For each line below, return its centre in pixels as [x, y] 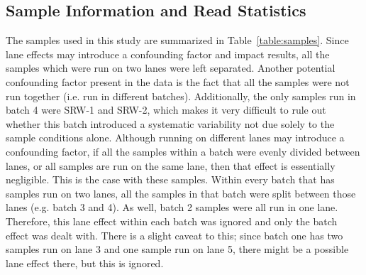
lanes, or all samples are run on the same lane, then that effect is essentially [171, 165]
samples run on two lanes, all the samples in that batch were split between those [181, 193]
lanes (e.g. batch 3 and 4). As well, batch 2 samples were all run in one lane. [172, 207]
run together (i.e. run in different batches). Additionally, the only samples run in [181, 96]
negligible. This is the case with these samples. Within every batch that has [170, 179]
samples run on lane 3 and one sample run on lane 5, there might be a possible [177, 249]
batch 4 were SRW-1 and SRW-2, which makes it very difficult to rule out [166, 110]
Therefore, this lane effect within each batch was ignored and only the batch [172, 221]
